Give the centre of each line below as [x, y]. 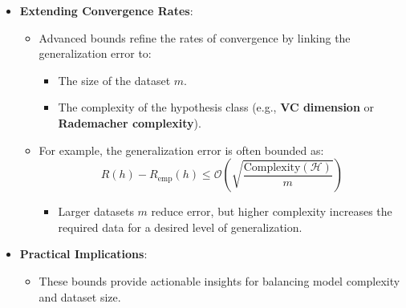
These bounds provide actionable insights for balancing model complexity [219, 280]
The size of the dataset [114, 80]
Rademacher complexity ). [130, 122]
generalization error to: [95, 53]
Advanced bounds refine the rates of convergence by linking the [195, 37]
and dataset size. [80, 296]
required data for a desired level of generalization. [180, 227]
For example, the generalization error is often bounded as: [181, 150]
